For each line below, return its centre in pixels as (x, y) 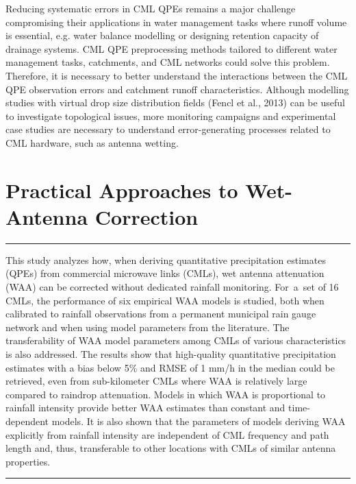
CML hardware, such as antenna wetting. (92, 142)
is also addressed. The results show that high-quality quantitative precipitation (171, 354)
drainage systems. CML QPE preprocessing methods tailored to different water (171, 48)
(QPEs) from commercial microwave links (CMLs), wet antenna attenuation (165, 273)
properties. (28, 461)
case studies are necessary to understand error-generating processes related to (168, 129)
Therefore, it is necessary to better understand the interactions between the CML (177, 75)
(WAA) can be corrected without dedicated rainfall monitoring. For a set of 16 (172, 287)
